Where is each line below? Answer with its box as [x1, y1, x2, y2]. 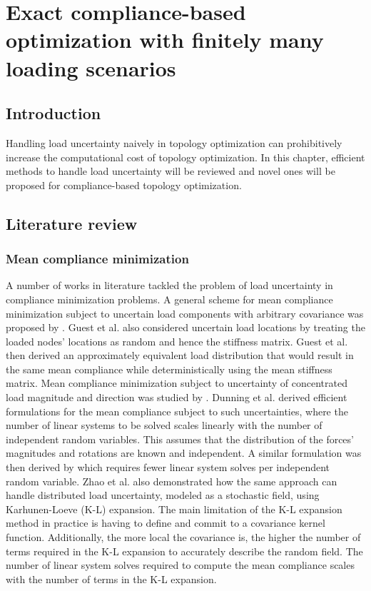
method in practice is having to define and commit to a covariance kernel [6, 515, 325, 530]
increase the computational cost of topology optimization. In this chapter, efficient [6, 149, 365, 164]
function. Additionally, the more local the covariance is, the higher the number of [6, 530, 361, 545]
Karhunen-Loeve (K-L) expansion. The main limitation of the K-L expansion [6, 501, 342, 516]
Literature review [6, 212, 138, 234]
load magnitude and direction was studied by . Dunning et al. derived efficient [6, 390, 347, 405]
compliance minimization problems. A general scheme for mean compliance [6, 291, 333, 306]
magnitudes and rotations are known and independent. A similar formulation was [6, 445, 362, 460]
